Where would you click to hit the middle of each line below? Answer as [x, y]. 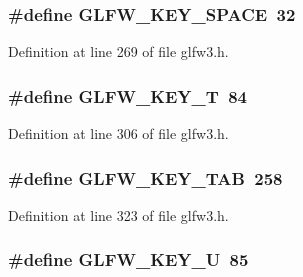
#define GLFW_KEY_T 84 [128, 95]
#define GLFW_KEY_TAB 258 [145, 177]
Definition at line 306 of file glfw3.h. [118, 133]
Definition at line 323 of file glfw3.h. [118, 214]
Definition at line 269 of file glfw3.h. [118, 51]
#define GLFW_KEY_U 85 [128, 259]
